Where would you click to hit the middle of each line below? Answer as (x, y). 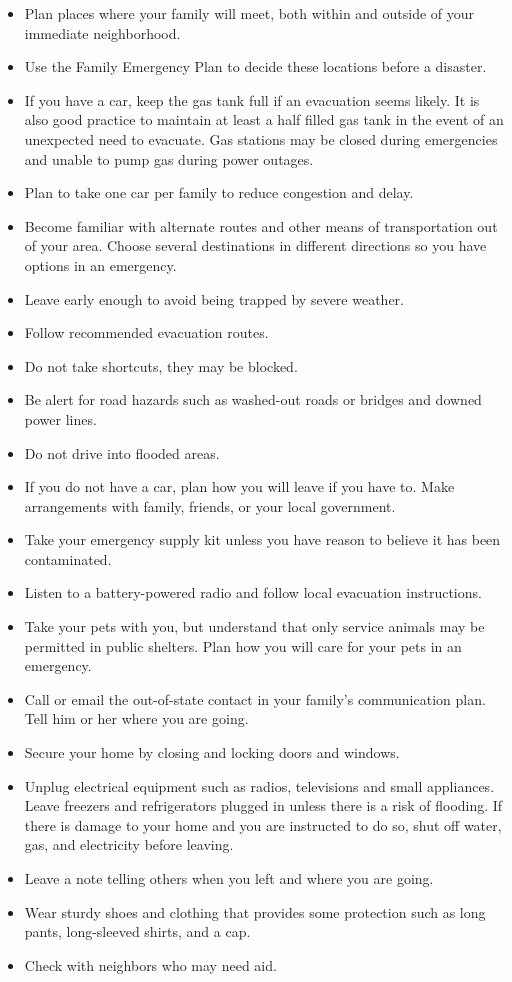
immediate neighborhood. (102, 32)
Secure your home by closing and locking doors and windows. (212, 752)
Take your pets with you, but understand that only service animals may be (254, 626)
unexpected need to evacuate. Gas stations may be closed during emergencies (261, 138)
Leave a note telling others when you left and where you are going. (229, 878)
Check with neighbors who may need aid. (150, 964)
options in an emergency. (100, 264)
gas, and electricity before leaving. (129, 844)
